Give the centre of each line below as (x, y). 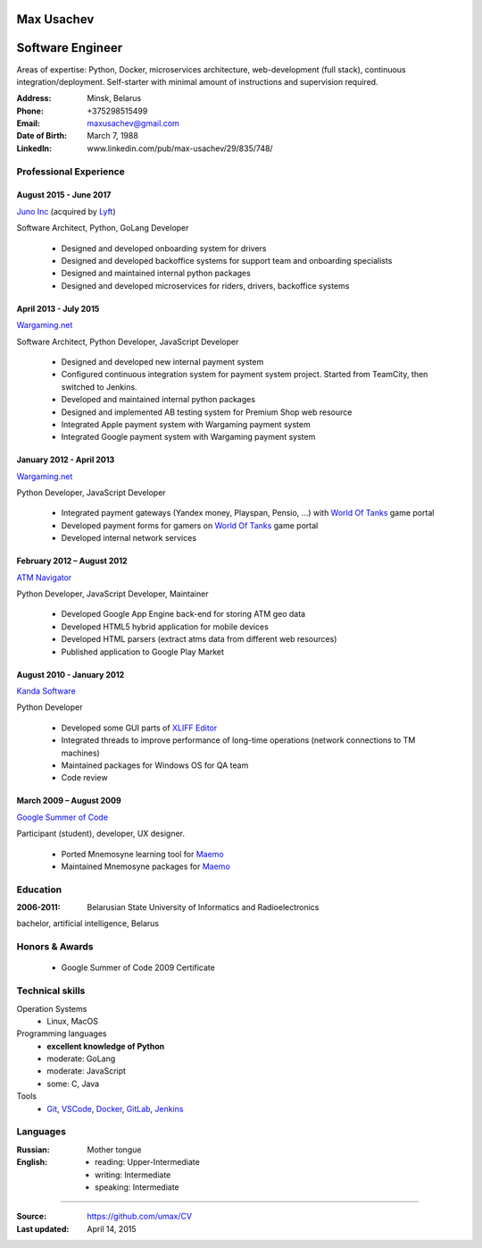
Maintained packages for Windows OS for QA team (155, 765)
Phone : (30, 111)
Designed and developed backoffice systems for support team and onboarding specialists (227, 261)
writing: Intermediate (133, 1175)
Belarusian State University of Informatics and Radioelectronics (203, 907)
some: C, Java (73, 1084)
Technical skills (51, 991)
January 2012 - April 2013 (66, 460)
